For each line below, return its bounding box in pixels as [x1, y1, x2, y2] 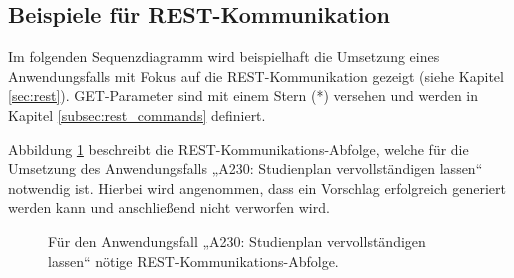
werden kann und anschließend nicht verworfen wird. [8, 197, 330, 218]
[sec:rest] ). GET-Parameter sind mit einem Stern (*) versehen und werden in [8, 85, 479, 106]
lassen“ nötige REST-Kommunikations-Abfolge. [48, 250, 339, 271]
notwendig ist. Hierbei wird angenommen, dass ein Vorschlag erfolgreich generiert [8, 177, 506, 198]
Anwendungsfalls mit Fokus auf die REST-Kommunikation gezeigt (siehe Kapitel [8, 65, 504, 86]
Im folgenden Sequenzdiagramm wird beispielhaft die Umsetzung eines [8, 46, 440, 67]
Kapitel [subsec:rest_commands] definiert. [8, 104, 266, 125]
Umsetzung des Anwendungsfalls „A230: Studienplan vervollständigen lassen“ [8, 158, 483, 179]
